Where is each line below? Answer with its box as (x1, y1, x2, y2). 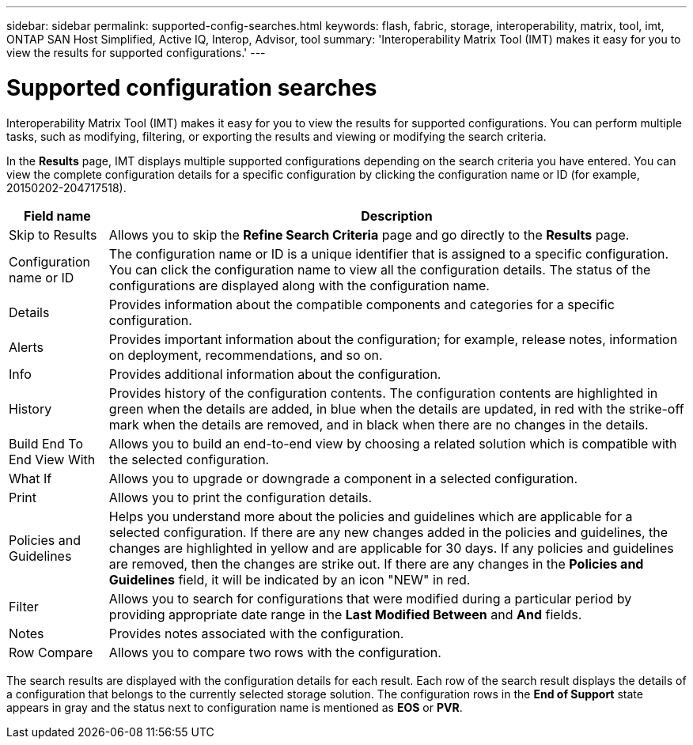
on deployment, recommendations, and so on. (108, 346, 383, 363)
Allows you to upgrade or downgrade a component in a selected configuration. (108, 470, 578, 486)
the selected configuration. (108, 451, 270, 467)
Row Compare (9, 644, 93, 660)
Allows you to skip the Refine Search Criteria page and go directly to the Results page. (108, 226, 630, 243)
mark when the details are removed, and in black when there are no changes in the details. (108, 416, 649, 433)
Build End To (9, 435, 84, 452)
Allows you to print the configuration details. (108, 489, 373, 505)
